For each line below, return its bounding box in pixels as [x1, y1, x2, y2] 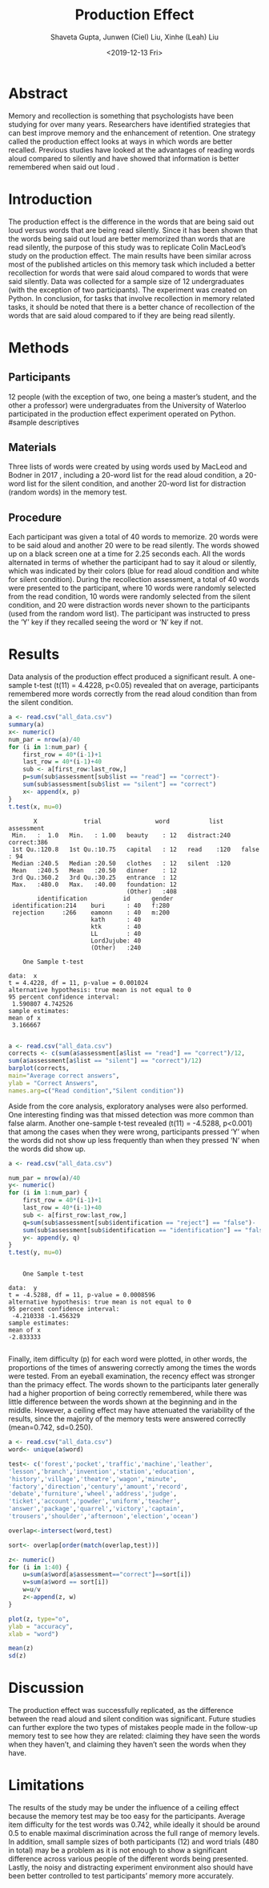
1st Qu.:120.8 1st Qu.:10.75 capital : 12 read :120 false [11, 845, 260, 853]
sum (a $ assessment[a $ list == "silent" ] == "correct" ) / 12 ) [8, 1057, 203, 1065]
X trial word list [33, 817, 224, 825]
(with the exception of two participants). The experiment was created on [8, 285, 247, 295]
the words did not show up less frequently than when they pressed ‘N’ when [8, 1135, 260, 1145]
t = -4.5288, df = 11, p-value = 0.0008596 [8, 1291, 156, 1300]
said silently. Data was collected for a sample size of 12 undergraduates [8, 276, 245, 286]
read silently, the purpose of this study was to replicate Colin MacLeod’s [8, 242, 247, 252]
